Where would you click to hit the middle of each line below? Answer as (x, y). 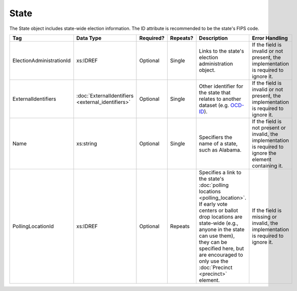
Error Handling (270, 38)
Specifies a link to (220, 172)
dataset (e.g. (214, 105)
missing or (264, 216)
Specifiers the (216, 137)
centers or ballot (218, 210)
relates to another (220, 99)
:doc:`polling (214, 185)
